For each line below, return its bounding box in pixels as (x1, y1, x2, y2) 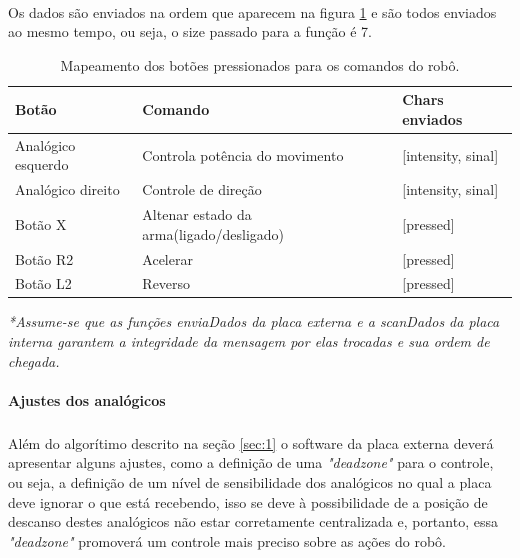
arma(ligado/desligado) (142, 223, 285, 244)
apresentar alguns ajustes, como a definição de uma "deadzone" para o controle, (8, 452, 494, 473)
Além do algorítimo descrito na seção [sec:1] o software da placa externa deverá (8, 432, 494, 453)
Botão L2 (15, 273, 72, 294)
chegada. (8, 350, 60, 371)
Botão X (15, 213, 67, 234)
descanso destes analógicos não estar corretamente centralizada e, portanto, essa (8, 511, 498, 532)
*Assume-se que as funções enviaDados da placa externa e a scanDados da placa (8, 311, 500, 332)
